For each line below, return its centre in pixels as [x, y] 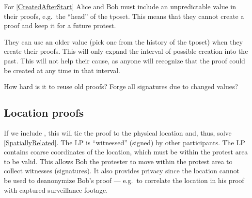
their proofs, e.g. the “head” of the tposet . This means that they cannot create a [124, 16]
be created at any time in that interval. [62, 70]
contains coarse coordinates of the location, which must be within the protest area [126, 152]
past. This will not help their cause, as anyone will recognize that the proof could [125, 60]
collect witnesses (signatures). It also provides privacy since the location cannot [122, 171]
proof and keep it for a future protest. [60, 25]
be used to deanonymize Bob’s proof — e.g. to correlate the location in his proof [124, 180]
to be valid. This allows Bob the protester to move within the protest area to [118, 161]
